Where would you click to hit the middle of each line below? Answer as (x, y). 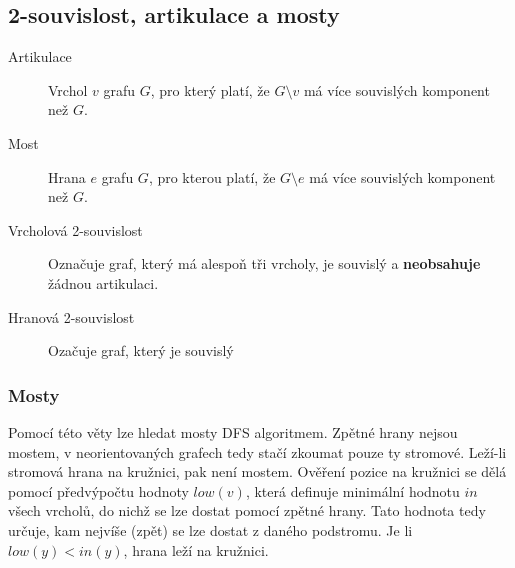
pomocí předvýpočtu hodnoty (98, 490)
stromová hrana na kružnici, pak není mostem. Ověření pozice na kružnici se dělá (257, 471)
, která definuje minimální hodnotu (352, 490)
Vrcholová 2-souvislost (75, 229)
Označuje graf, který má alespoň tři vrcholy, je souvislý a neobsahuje (264, 263)
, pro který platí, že (210, 89)
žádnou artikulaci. (103, 282)
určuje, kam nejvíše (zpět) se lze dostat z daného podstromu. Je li (210, 529)
